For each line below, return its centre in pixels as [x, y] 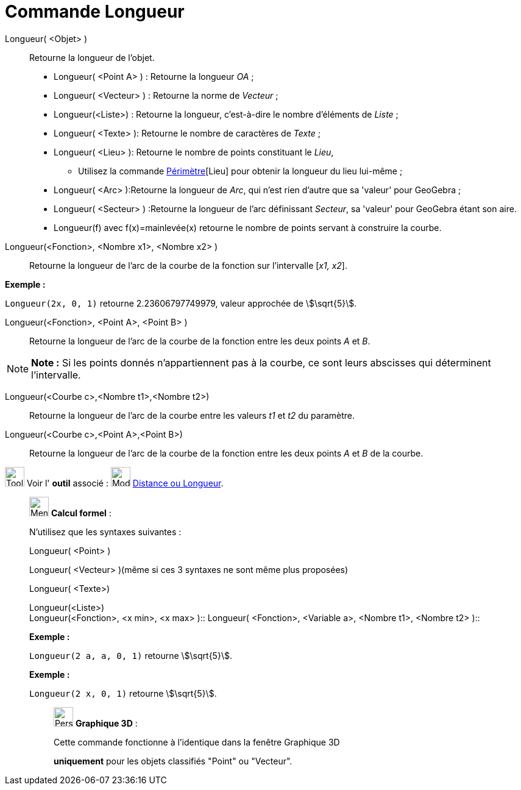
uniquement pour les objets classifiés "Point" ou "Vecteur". [173, 761]
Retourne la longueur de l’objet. [92, 57]
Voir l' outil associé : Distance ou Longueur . [125, 483]
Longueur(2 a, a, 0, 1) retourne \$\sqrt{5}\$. [131, 655]
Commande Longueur [95, 12]
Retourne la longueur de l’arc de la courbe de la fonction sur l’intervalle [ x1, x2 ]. [188, 265]
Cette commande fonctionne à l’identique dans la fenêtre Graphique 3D [197, 742]
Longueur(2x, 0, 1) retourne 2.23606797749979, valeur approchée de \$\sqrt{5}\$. [181, 303]
